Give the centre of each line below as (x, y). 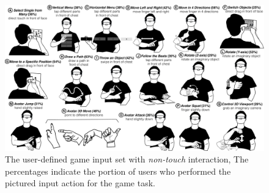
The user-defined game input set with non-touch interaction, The (127, 159)
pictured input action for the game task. (80, 183)
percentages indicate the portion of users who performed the (118, 171)
